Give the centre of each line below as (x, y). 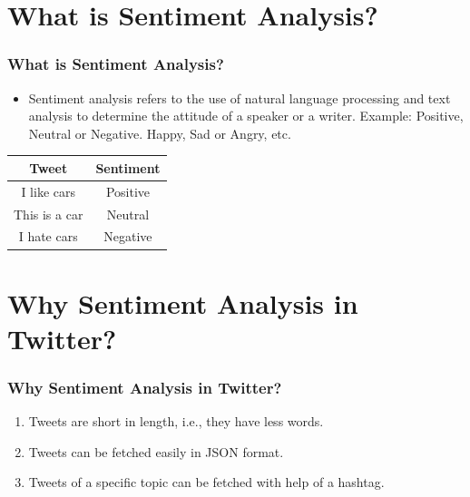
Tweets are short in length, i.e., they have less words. (176, 421)
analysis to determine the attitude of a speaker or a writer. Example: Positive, (246, 116)
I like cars (48, 191)
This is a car (49, 214)
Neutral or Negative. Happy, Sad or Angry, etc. (160, 133)
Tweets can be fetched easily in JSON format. (156, 451)
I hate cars (48, 236)
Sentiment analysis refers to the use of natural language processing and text (240, 97)
